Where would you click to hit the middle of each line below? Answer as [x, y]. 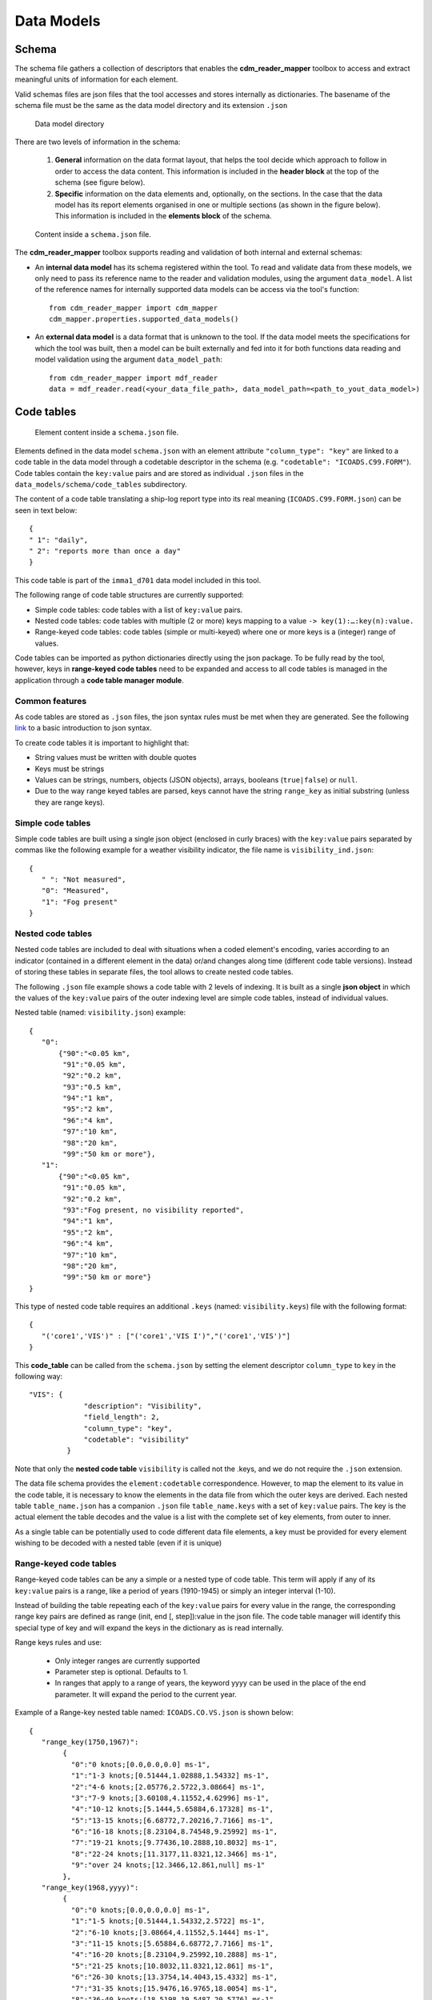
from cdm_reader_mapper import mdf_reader [134, 378]
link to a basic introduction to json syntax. [83, 728]
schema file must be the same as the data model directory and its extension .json [151, 106]
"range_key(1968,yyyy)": [90, 1888]
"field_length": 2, [122, 1417]
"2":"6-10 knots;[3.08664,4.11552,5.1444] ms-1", [170, 1932]
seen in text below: [46, 510]
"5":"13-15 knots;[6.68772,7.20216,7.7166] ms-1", [172, 1820]
